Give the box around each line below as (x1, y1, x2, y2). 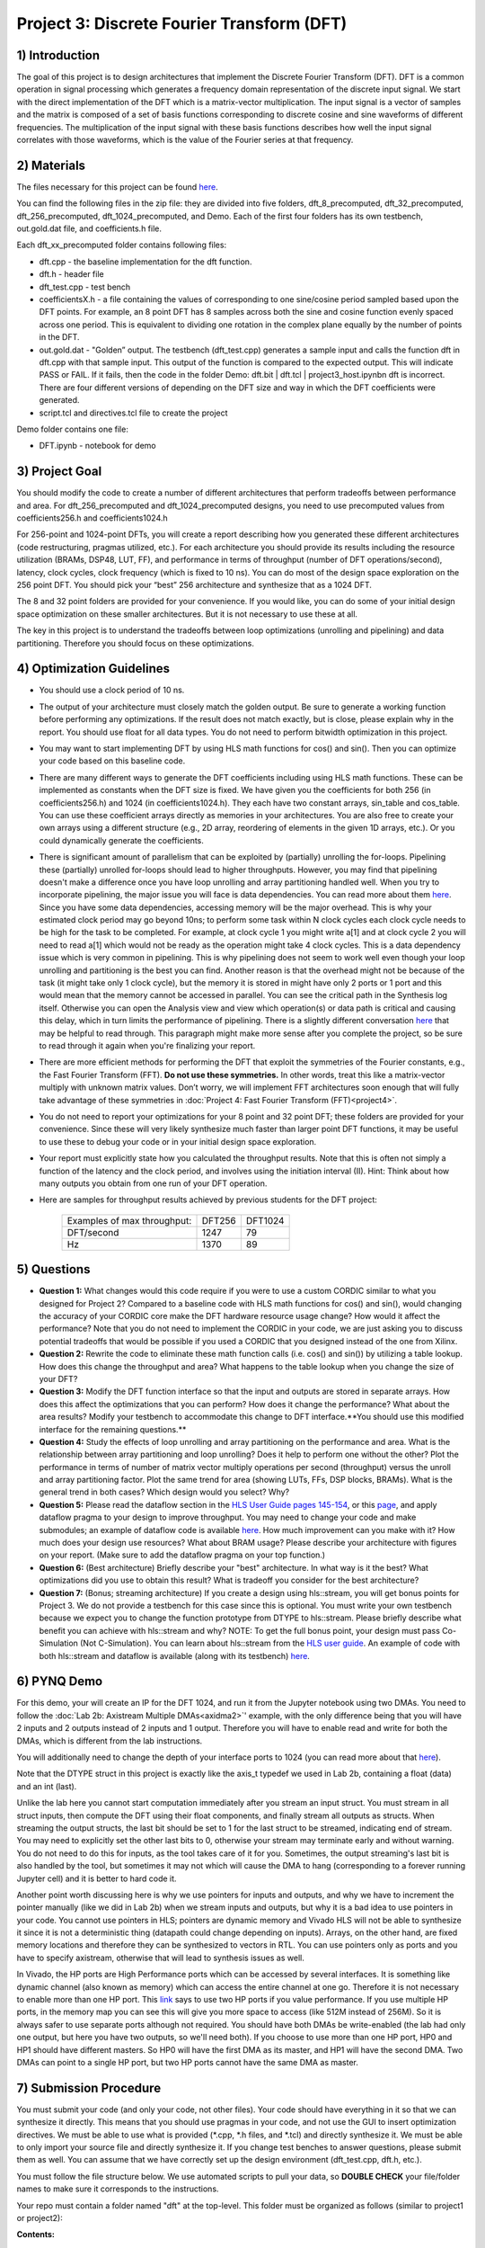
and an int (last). (16, 1780, 77, 1791)
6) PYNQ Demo (16, 1673, 103, 1690)
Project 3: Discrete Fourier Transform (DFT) (16, 13, 348, 33)
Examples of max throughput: (66, 1214, 192, 1227)
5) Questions (16, 1262, 91, 1277)
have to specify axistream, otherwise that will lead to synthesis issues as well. (16, 1952, 304, 1963)
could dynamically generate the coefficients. (39, 834, 204, 845)
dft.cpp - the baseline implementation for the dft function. (39, 256, 252, 267)
